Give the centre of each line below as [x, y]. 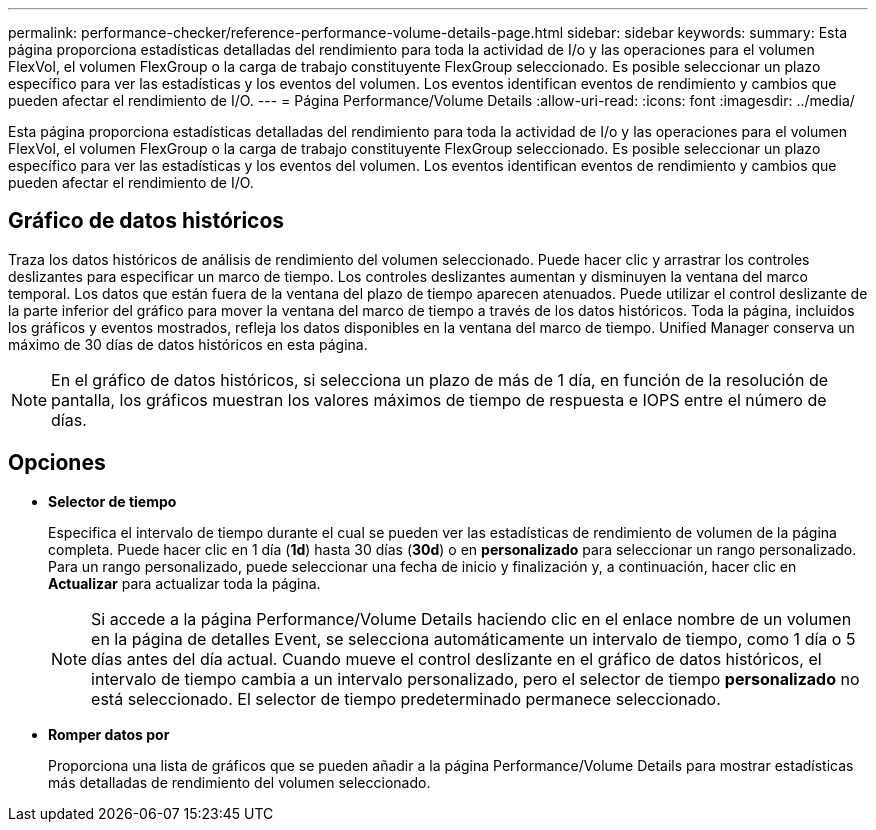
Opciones [57, 463]
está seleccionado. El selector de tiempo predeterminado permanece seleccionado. [406, 698]
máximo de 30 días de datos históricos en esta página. [188, 344]
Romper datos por [109, 734]
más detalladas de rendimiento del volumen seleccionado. [239, 782]
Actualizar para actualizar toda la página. [184, 583]
